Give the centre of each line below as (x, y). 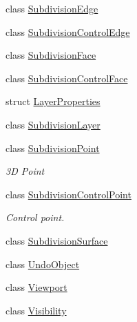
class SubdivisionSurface (57, 240)
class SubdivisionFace (51, 55)
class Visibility (36, 310)
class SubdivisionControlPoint (68, 194)
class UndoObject (43, 264)
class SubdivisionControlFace (67, 78)
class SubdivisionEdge (52, 8)
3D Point (25, 171)
